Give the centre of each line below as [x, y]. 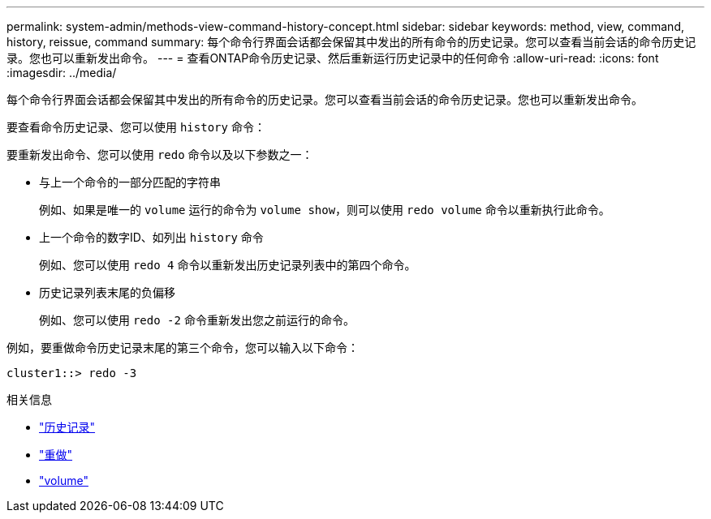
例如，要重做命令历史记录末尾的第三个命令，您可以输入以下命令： [183, 347]
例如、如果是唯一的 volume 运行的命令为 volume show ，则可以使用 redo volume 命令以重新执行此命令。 [325, 210]
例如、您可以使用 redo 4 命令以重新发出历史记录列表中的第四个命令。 [228, 265]
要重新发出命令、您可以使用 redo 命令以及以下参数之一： [160, 154]
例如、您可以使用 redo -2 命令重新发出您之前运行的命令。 [197, 320]
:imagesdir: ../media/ [62, 73]
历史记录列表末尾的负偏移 [107, 292]
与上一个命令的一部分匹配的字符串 [130, 182]
